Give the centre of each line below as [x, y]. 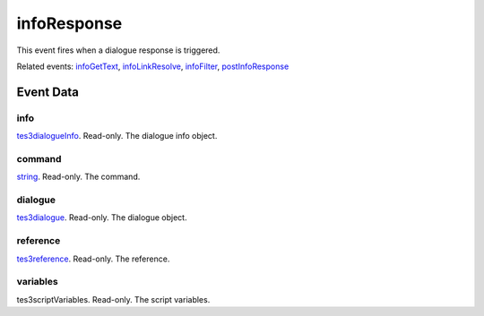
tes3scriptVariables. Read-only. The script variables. [113, 299]
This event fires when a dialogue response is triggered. [118, 50]
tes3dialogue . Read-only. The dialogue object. [102, 218]
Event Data [48, 92]
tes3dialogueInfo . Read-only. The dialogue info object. [117, 136]
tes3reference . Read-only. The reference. [93, 259]
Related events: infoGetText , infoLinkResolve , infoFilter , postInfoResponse [153, 66]
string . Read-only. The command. [78, 177]
